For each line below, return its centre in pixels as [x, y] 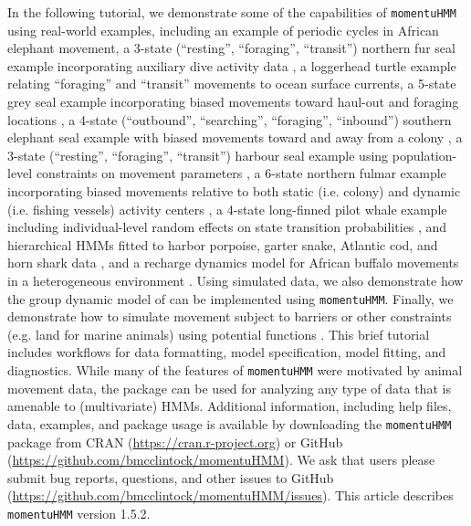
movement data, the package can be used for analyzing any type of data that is [229, 388]
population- [424, 155]
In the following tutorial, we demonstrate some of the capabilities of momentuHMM [232, 12]
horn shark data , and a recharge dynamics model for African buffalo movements [233, 263]
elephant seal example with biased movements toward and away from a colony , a [235, 137]
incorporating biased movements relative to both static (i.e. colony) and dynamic [234, 191]
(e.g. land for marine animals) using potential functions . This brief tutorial [219, 334]
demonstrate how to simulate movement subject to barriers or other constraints [230, 316]
